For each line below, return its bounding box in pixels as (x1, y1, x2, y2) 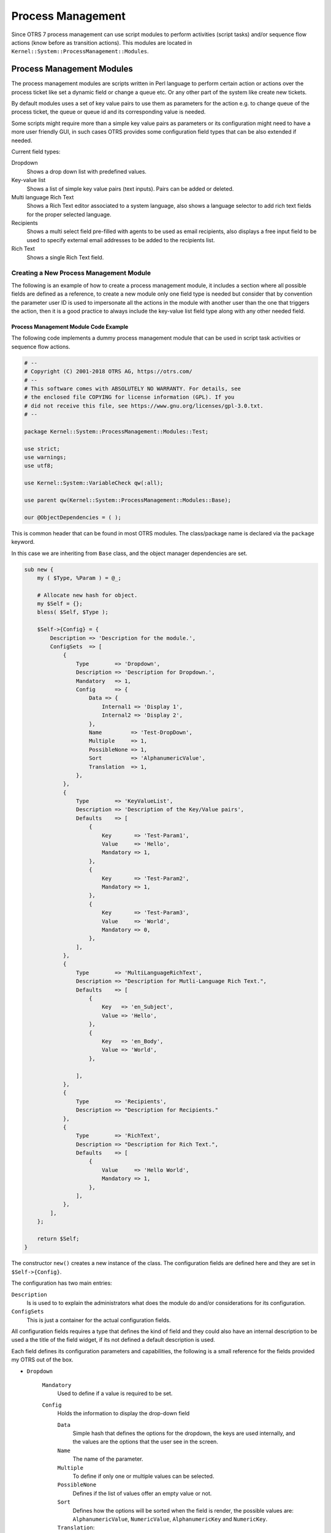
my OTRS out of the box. (11, 1356, 74, 1364)
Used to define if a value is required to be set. (57, 1390, 173, 1397)
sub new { (24, 566, 54, 573)
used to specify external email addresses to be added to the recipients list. (26, 236, 215, 243)
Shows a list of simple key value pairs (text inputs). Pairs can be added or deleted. (26, 185, 234, 193)
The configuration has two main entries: (11, 1279, 113, 1287)
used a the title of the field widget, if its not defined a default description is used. (11, 1336, 216, 1344)
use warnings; (24, 454, 67, 461)
